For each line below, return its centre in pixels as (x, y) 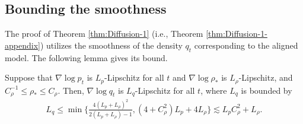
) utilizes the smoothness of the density (111, 45)
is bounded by (267, 90)
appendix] (23, 45)
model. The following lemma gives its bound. (86, 57)
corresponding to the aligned (246, 45)
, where (214, 90)
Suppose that (29, 77)
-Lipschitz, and (266, 77)
